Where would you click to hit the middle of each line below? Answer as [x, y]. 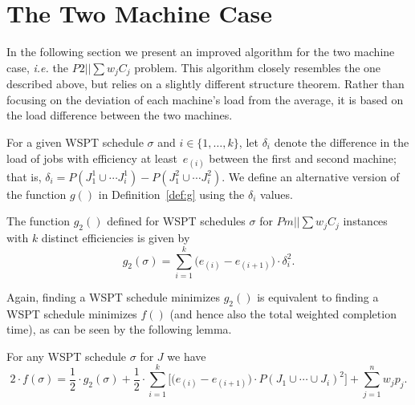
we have [187, 356]
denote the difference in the [342, 142]
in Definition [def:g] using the [171, 194]
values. [277, 194]
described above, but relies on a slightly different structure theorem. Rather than [205, 84]
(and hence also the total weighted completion [283, 313]
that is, [24, 176]
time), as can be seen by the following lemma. [119, 329]
